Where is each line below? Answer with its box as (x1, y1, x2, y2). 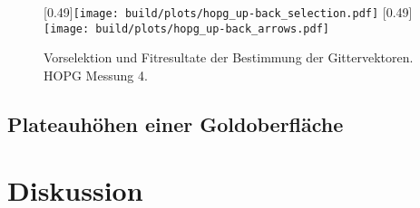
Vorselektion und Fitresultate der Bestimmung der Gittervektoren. (44, 48, 414, 67)
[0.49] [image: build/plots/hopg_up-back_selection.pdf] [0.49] (44, 3, 413, 21)
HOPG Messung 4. (44, 65, 148, 84)
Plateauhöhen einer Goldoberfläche (7, 109, 344, 137)
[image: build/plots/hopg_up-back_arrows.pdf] (44, 22, 329, 35)
